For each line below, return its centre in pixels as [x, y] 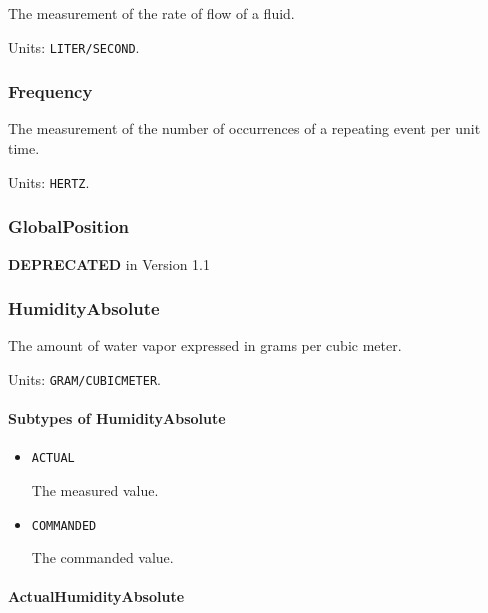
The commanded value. [102, 557]
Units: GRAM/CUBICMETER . [84, 378]
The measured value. [95, 490]
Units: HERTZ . [49, 181]
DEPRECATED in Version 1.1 [109, 263]
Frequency [50, 91]
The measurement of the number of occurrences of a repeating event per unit [244, 128]
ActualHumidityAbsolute [96, 596]
